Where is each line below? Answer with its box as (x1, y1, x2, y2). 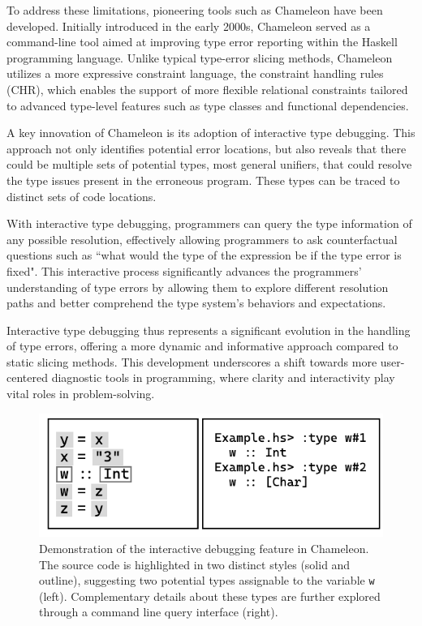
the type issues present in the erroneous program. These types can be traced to (6, 171, 400, 188)
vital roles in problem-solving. (6, 385, 155, 402)
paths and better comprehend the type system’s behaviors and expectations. (6, 294, 386, 311)
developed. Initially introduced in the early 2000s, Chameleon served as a (6, 17, 371, 34)
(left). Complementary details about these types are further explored (39, 587, 381, 604)
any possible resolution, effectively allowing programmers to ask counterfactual (6, 230, 398, 247)
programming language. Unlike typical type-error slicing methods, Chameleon (6, 49, 393, 66)
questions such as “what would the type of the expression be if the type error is (6, 247, 402, 264)
